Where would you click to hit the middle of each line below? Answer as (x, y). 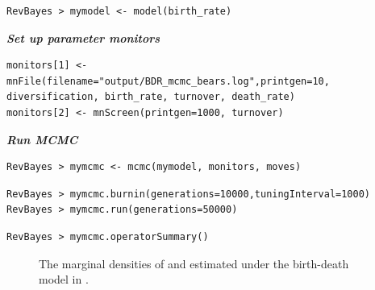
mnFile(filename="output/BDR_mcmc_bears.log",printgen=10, (168, 81)
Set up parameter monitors (83, 37)
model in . (64, 279)
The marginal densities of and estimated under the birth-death (194, 263)
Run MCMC (42, 139)
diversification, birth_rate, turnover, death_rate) (151, 97)
